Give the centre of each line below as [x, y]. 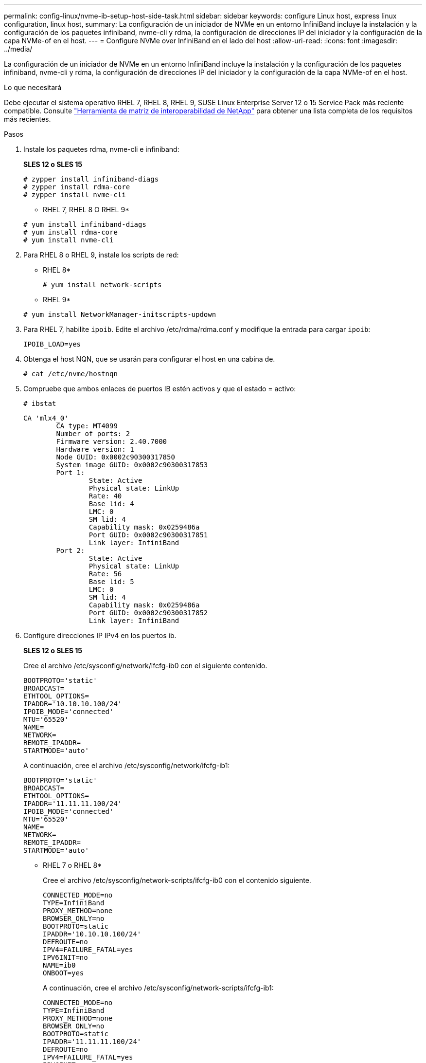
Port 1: [71, 473]
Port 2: [71, 550]
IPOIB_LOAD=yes [52, 344]
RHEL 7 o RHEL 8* [72, 865]
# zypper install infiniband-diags [91, 179]
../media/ [18, 49]
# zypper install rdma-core [77, 187]
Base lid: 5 [111, 582]
